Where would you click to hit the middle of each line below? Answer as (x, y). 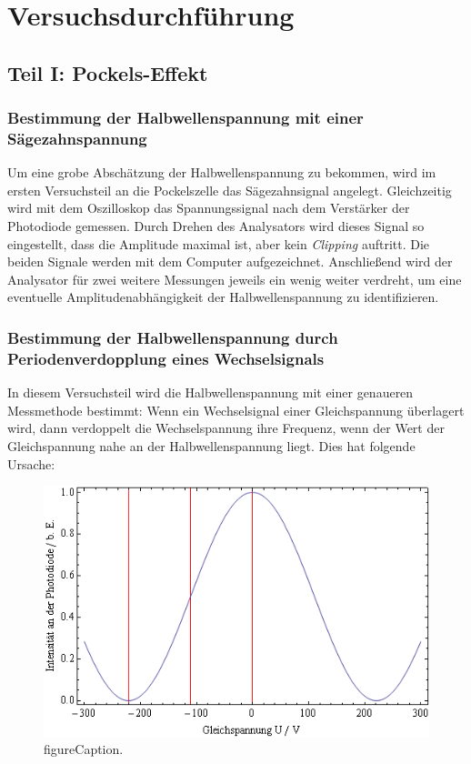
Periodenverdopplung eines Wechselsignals (166, 358)
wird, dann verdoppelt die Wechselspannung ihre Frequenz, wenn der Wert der (226, 428)
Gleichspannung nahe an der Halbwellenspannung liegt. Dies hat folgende (211, 445)
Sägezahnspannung (77, 138)
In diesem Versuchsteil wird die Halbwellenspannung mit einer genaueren (210, 392)
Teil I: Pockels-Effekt (108, 72)
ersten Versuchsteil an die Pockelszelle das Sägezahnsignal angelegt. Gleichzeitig (230, 190)
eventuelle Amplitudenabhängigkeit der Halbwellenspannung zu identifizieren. (223, 297)
